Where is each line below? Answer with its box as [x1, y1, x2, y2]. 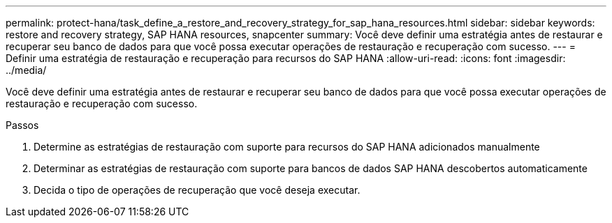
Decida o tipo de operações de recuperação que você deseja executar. [34, 184, 360, 196]
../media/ [6, 64, 47, 76]
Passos [6, 119, 39, 131]
